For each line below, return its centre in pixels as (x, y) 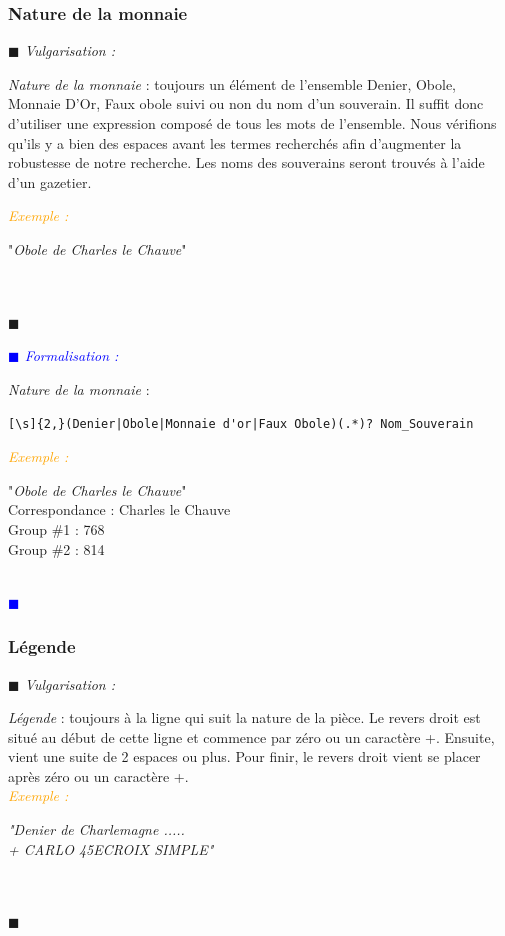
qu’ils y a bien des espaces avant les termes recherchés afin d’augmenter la (235, 142)
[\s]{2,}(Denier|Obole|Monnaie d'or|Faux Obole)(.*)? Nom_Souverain (241, 423)
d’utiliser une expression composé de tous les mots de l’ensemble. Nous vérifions (252, 123)
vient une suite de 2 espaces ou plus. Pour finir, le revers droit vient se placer (244, 756)
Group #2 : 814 (56, 548)
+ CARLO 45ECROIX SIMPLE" (111, 848)
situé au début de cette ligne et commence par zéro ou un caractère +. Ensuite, (251, 736)
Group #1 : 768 (56, 528)
